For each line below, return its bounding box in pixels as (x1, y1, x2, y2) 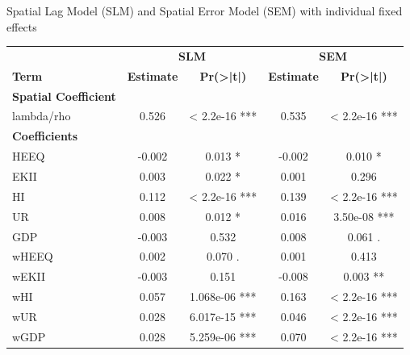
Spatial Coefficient (12, 87, 116, 104)
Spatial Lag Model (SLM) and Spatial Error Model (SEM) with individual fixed (6, 2, 403, 19)
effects (6, 18, 37, 35)
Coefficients (12, 127, 78, 144)
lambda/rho (12, 107, 71, 124)
